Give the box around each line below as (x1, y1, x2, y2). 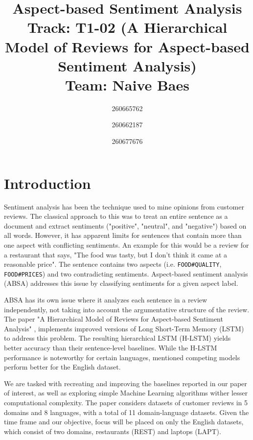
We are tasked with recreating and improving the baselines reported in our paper (4, 378, 247, 388)
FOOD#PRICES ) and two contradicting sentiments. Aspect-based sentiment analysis (4, 268, 248, 278)
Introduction (4, 173, 91, 193)
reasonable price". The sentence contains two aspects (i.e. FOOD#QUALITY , (4, 259, 222, 269)
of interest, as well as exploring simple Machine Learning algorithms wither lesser (4, 388, 248, 398)
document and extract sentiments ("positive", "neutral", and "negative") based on (4, 220, 247, 231)
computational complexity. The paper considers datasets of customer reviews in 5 (4, 397, 248, 407)
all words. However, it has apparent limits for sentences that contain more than (4, 230, 242, 240)
